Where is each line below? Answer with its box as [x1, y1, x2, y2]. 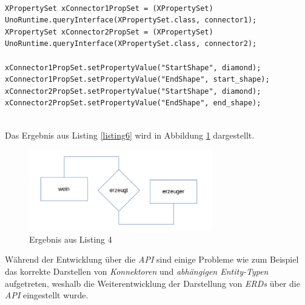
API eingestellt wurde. [5, 289, 89, 301]
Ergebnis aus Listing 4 [29, 232, 112, 245]
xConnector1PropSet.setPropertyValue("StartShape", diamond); [5, 63, 261, 72]
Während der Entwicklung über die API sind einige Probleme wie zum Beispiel [5, 253, 299, 266]
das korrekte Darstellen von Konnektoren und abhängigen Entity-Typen [5, 264, 269, 277]
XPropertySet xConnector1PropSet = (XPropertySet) [5, 4, 213, 13]
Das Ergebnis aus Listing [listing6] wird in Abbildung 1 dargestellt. [5, 128, 255, 141]
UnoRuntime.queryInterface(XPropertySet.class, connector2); [5, 39, 257, 48]
